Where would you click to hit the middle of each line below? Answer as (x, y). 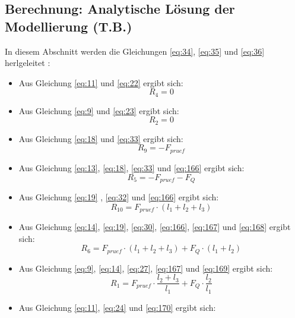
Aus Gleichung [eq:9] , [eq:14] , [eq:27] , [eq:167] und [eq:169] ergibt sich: (146, 268)
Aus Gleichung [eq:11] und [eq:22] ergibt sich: (101, 82)
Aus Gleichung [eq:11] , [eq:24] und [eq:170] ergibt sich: (117, 307)
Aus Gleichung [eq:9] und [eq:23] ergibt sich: (99, 110)
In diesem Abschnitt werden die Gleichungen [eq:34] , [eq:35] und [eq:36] (135, 51)
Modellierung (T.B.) (69, 26)
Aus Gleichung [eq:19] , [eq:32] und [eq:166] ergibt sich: (119, 196)
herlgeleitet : (28, 63)
